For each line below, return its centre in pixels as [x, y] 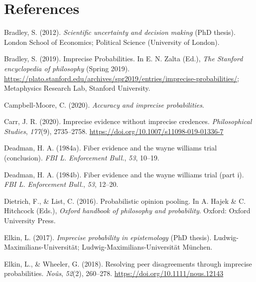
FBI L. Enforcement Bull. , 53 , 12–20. [61, 184]
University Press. [30, 220]
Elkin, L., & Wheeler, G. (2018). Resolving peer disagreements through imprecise [128, 263]
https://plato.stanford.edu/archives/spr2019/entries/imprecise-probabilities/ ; [122, 78]
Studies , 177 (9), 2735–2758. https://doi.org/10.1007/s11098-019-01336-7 [114, 131]
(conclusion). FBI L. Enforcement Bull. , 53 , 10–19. [82, 158]
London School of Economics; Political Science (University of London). [112, 42]
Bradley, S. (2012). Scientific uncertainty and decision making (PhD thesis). [120, 32]
